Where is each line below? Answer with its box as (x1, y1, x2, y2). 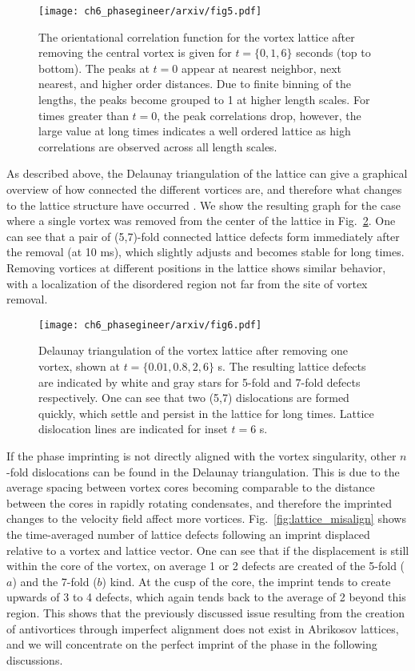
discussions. (6, 651, 63, 668)
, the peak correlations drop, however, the (157, 106, 361, 123)
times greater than (38, 106, 129, 123)
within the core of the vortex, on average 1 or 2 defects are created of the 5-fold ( (6, 557, 405, 574)
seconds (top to (296, 44, 371, 61)
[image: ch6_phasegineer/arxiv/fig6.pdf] (38, 319, 262, 331)
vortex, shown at (38, 358, 121, 374)
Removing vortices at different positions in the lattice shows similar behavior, (6, 259, 386, 275)
